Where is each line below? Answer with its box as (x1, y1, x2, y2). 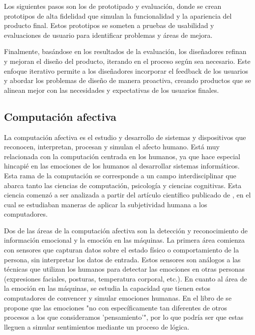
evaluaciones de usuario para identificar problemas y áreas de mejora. (4, 29, 213, 40)
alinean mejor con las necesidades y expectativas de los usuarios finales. (4, 84, 219, 95)
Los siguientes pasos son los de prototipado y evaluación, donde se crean (4, 1, 222, 11)
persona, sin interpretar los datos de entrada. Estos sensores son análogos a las (4, 254, 241, 264)
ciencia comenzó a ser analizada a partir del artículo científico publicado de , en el (4, 190, 251, 200)
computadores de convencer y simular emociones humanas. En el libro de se (4, 293, 232, 303)
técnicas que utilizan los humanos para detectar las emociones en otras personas (4, 264, 245, 274)
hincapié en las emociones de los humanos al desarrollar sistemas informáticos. (4, 161, 240, 171)
